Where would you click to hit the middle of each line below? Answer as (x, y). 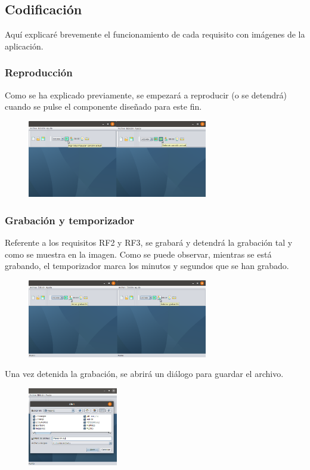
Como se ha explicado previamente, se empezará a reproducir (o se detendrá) (146, 95)
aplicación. (24, 46)
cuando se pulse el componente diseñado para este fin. (103, 106)
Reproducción (39, 72)
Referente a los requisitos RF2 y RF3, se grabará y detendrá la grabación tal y (149, 242)
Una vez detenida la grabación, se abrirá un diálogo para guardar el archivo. (144, 374)
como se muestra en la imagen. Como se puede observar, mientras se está (138, 254)
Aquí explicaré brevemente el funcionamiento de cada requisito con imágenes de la (155, 34)
